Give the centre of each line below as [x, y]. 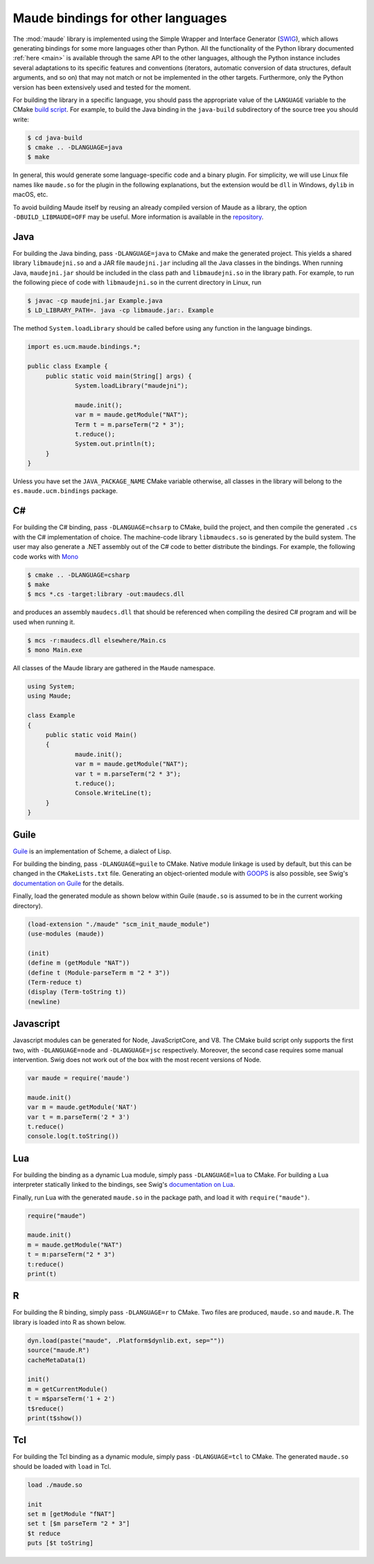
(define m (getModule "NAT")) [79, 963]
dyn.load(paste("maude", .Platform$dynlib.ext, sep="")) [126, 1340]
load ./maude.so [55, 1485]
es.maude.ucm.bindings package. [65, 491]
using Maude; [50, 696]
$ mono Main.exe [55, 650]
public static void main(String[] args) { [118, 376]
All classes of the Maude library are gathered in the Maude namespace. [114, 668]
